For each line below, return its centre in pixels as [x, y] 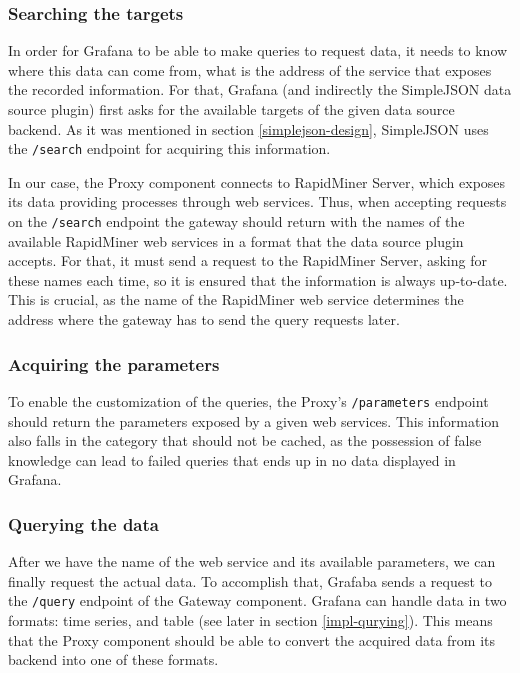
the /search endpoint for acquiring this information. [169, 148]
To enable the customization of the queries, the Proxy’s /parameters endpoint [248, 400]
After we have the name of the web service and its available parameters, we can [252, 561]
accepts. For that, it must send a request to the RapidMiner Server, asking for [247, 260]
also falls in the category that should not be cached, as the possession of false [245, 440]
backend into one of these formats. [113, 659]
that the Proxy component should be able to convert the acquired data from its [252, 639]
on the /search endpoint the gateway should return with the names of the [236, 221]
